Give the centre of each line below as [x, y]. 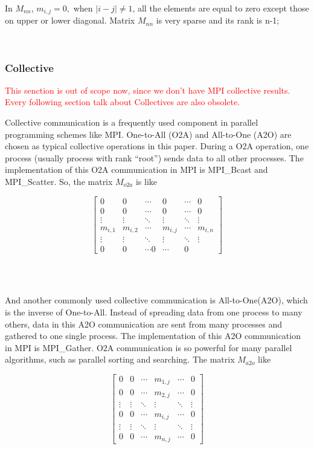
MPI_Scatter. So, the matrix [59, 182]
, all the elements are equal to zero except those [221, 8]
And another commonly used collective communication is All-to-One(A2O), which [156, 300]
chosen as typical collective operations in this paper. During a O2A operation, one [157, 146]
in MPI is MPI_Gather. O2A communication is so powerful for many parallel [149, 347]
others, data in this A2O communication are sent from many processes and [144, 324]
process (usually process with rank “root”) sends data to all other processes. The [154, 157]
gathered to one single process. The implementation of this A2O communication [153, 336]
